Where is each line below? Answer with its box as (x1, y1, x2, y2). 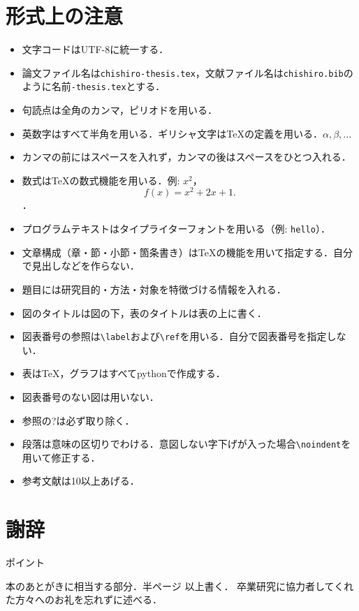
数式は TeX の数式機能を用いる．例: (22, 172, 180, 187)
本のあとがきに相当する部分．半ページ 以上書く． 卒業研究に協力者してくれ (6, 578, 354, 593)
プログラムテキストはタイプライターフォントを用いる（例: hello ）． (22, 221, 330, 236)
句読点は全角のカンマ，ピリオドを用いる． (22, 103, 218, 117)
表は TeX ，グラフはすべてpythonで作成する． (22, 366, 226, 381)
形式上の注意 (6, 1, 124, 30)
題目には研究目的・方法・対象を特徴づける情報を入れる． (22, 281, 286, 296)
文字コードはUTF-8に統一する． (22, 42, 169, 57)
